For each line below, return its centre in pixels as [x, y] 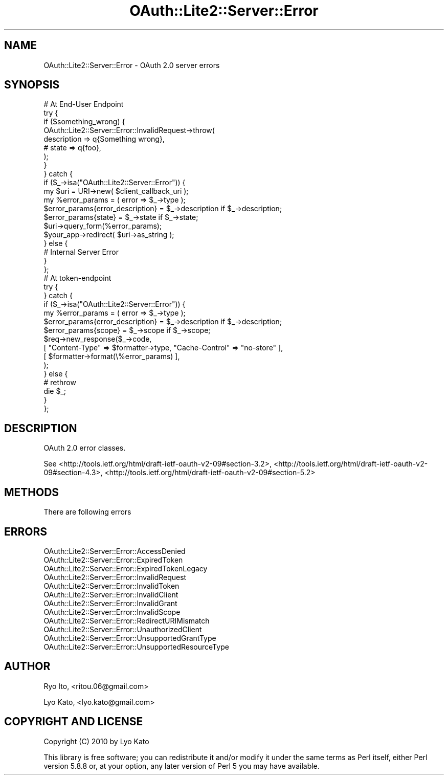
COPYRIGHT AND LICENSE [74, 722]
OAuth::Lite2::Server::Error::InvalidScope [112, 612]
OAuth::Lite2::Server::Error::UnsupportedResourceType [136, 647]
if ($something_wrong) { [84, 122]
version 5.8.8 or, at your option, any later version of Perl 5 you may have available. [182, 766]
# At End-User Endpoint [84, 104]
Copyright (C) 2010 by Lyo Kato [96, 741]
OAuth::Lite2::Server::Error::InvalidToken [111, 586]
